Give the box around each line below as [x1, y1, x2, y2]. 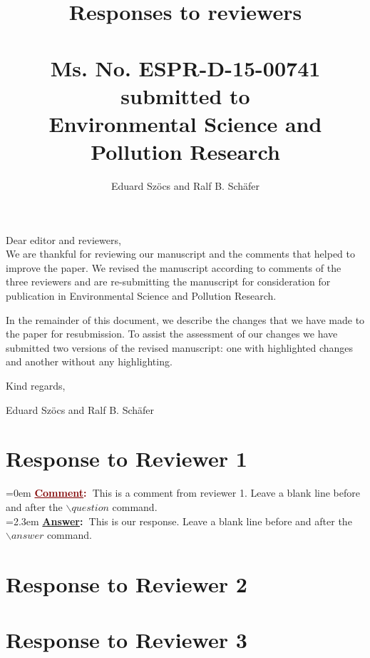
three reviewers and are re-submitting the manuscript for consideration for [6, 274, 331, 289]
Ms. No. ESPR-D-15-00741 [50, 53, 321, 82]
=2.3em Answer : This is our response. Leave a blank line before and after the [6, 513, 352, 528]
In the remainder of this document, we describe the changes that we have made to [6, 312, 365, 327]
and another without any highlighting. [6, 354, 173, 369]
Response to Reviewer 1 [6, 444, 247, 473]
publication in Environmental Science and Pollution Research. [6, 288, 277, 303]
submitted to [120, 81, 250, 110]
